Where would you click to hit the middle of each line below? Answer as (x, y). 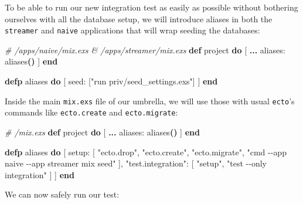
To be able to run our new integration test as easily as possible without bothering (151, 7)
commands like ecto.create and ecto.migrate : (91, 112)
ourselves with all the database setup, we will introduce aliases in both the (139, 18)
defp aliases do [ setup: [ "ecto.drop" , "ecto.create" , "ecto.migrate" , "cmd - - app (146, 152)
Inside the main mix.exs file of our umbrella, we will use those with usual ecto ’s (150, 101)
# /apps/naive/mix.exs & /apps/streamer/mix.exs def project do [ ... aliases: (145, 50)
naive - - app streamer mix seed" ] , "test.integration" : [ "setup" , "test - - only (136, 163)
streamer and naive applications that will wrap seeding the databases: (132, 30)
